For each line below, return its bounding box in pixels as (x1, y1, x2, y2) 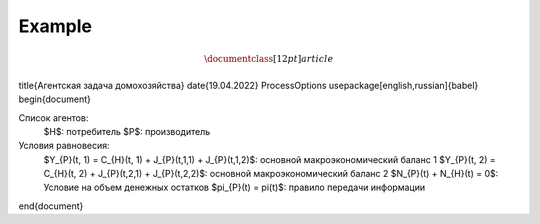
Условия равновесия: (18, 140, 110, 152)
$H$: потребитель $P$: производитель (43, 125, 211, 137)
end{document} (18, 200, 84, 212)
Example (18, 15, 92, 37)
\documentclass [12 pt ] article (203, 53, 334, 65)
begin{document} (18, 93, 92, 105)
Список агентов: (18, 111, 89, 124)
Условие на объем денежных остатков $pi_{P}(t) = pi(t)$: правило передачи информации (43, 181, 425, 194)
